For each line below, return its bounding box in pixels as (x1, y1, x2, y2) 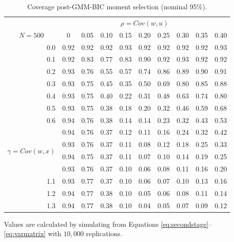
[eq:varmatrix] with (4, 228, 62, 239)
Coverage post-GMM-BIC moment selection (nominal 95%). (27, 1, 207, 11)
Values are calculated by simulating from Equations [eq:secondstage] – (4, 218, 212, 229)
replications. (86, 228, 122, 239)
